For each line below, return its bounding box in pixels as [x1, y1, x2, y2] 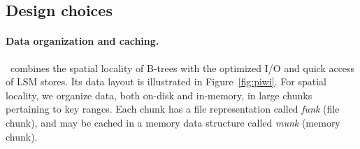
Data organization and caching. [6, 34, 159, 48]
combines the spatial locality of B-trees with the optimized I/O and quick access [10, 60, 355, 75]
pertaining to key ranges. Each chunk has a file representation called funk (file [6, 101, 340, 116]
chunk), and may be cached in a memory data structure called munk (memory [6, 115, 340, 129]
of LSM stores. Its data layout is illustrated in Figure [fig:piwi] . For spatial [6, 74, 326, 89]
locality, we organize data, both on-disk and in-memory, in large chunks [6, 87, 312, 102]
